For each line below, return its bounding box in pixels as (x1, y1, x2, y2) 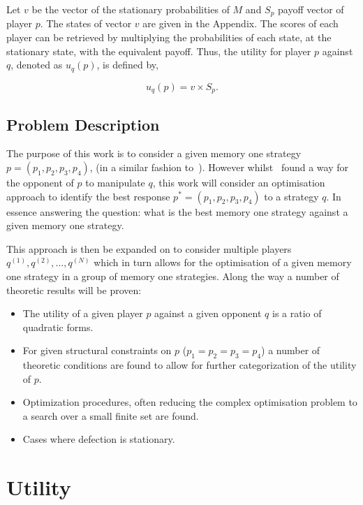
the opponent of (6, 175, 74, 189)
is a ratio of (272, 306, 322, 321)
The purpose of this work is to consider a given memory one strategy (6, 146, 302, 161)
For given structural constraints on (22, 343, 172, 358)
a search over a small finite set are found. (22, 408, 199, 423)
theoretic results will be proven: (6, 282, 142, 297)
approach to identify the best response (6, 189, 170, 203)
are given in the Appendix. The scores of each (142, 16, 339, 31)
